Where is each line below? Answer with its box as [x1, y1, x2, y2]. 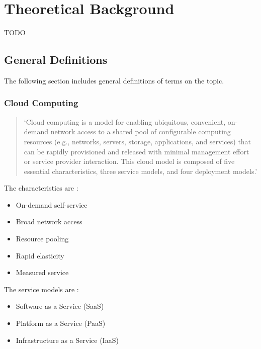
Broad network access [16, 216, 82, 227]
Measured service [16, 267, 69, 278]
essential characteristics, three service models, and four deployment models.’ [24, 165, 257, 176]
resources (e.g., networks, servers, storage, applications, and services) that [24, 136, 251, 146]
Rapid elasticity [16, 250, 64, 260]
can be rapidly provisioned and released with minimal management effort [24, 146, 249, 156]
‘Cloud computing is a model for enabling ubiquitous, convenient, [24, 116, 226, 127]
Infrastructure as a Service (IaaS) [16, 334, 119, 345]
